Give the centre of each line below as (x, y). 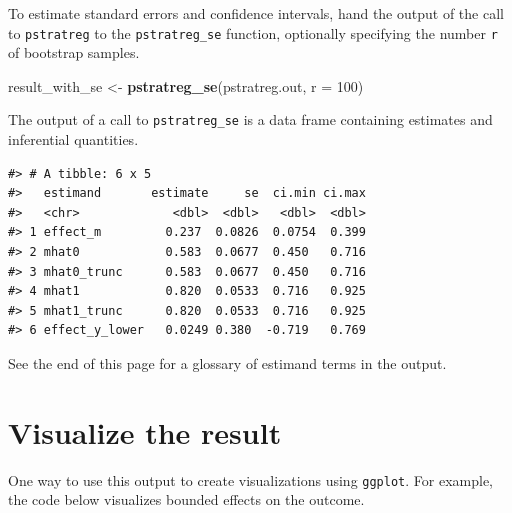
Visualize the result (145, 431)
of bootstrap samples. (74, 52)
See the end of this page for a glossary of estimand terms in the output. (227, 363)
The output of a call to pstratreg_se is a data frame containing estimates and (250, 119)
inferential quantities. (73, 139)
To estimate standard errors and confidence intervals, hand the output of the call (256, 13)
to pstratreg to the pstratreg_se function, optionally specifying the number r (253, 32)
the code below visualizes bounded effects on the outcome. (186, 499)
